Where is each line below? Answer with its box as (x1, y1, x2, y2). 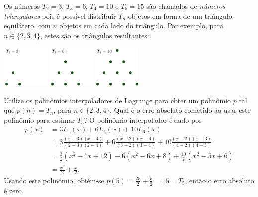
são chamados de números (146, 1, 225, 11)
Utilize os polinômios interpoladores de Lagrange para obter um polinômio (4, 95, 231, 105)
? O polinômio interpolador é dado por (84, 114, 202, 125)
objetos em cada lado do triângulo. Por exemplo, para (59, 20, 223, 31)
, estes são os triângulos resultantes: (40, 30, 149, 40)
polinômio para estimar (4, 114, 75, 125)
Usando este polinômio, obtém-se (4, 175, 104, 185)
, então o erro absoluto (185, 175, 254, 185)
